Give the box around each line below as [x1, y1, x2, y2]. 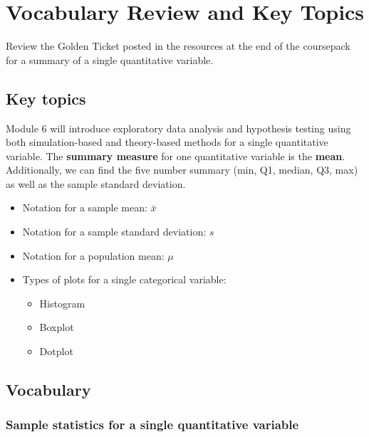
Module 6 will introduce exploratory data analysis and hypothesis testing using [6, 120, 351, 135]
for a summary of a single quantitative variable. [6, 52, 214, 67]
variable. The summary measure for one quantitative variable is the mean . [6, 148, 345, 163]
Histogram [39, 295, 85, 310]
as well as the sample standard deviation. [6, 176, 186, 191]
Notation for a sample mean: [22, 200, 147, 215]
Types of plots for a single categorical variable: [22, 272, 227, 287]
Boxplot [39, 320, 74, 335]
